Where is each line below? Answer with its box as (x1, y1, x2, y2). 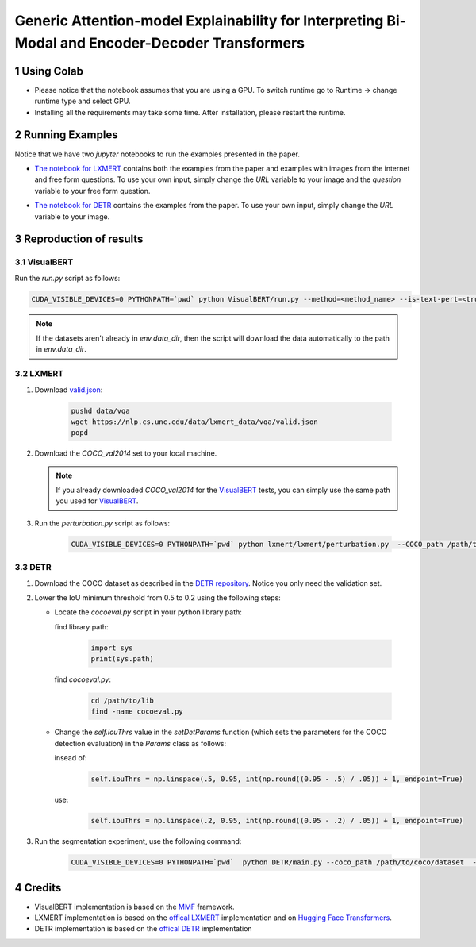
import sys (90, 643, 133, 653)
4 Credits (14, 881, 62, 895)
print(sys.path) (90, 655, 155, 664)
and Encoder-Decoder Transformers (59, 34, 305, 52)
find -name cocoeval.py (90, 707, 184, 716)
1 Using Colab (14, 64, 83, 78)
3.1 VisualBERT (14, 256, 74, 268)
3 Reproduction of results (14, 233, 144, 246)
